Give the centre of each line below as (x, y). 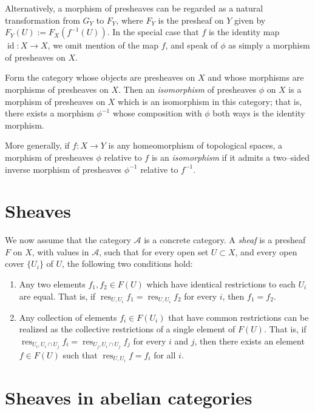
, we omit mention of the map (103, 45)
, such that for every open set (154, 251)
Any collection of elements (68, 317)
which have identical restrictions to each (221, 284)
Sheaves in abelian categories (129, 398)
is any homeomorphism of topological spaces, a (195, 145)
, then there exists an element (249, 341)
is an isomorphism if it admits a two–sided (230, 157)
